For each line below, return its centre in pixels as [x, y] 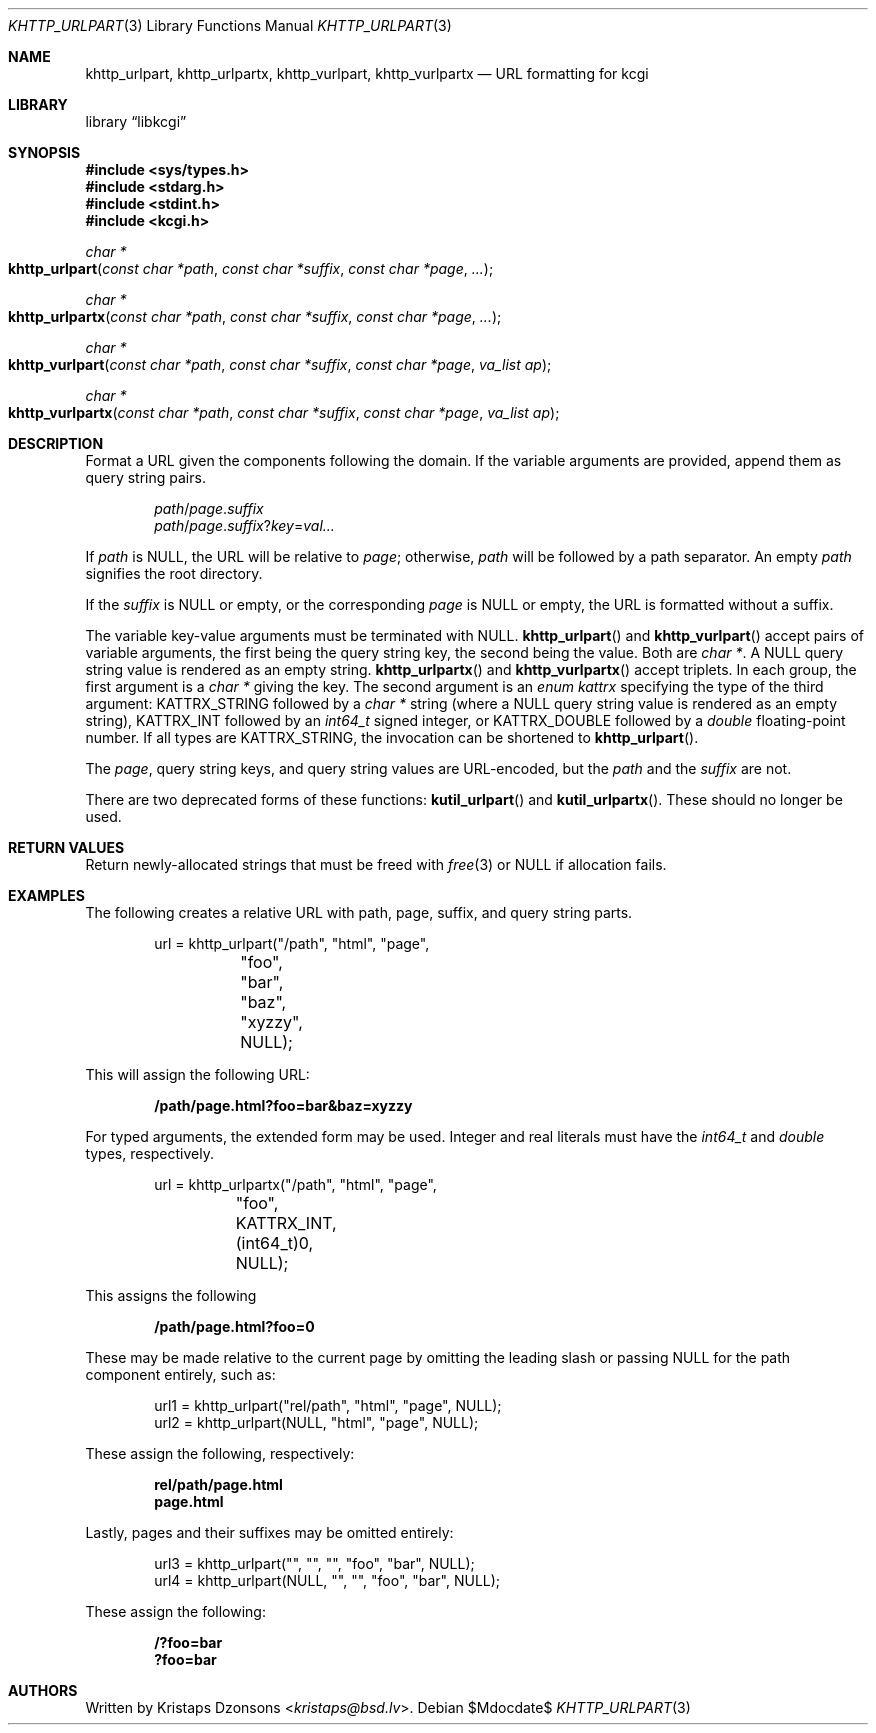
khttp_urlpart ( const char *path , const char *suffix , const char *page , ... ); [251, 268]
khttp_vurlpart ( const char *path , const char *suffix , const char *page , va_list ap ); [280, 364]
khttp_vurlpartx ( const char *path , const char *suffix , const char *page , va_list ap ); [284, 412]
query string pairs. [145, 477]
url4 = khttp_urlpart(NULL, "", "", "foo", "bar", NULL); [327, 1580]
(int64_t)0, [274, 1243]
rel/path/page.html [218, 1484]
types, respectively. [150, 1153]
